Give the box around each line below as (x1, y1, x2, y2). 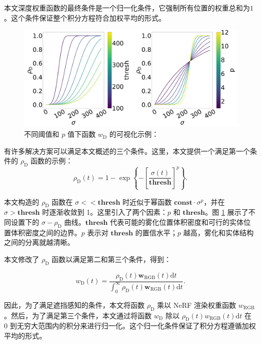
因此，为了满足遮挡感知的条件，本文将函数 (4, 299, 145, 310)
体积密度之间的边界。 (11, 227, 81, 237)
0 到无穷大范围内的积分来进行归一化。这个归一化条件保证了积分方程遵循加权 (4, 320, 256, 331)
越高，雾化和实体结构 (183, 227, 254, 237)
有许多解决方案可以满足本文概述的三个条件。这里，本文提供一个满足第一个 (4, 145, 250, 156)
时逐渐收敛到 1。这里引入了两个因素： (42, 207, 168, 217)
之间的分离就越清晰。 (4, 237, 74, 247)
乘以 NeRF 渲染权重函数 (157, 299, 236, 310)
